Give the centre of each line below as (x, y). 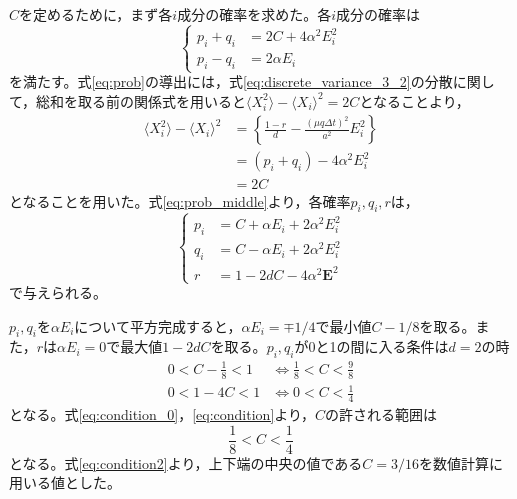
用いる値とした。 (65, 482)
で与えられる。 (58, 292)
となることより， (414, 100)
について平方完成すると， (158, 325)
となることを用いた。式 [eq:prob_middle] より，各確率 (180, 200)
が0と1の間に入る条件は (371, 346)
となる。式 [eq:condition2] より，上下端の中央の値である (186, 462)
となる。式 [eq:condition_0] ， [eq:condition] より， (162, 413)
